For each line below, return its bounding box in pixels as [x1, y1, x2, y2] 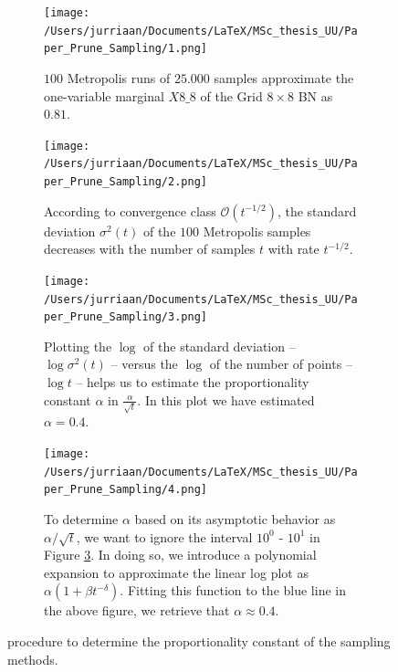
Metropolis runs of [67, 68, 171, 87]
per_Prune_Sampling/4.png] [44, 483, 207, 497]
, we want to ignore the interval [76, 527, 253, 546]
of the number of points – [209, 354, 352, 373]
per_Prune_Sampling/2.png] [44, 175, 207, 189]
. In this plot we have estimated [137, 390, 315, 409]
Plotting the [44, 336, 112, 355]
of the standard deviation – [143, 336, 296, 355]
